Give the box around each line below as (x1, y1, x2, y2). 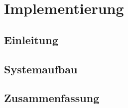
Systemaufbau (4, 61, 78, 76)
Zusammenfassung (4, 90, 100, 106)
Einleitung (4, 32, 58, 47)
